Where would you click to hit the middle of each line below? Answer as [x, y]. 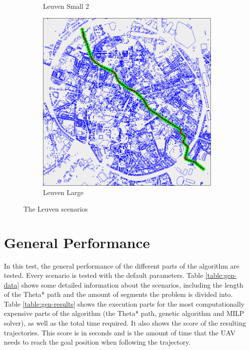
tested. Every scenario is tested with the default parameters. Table [104, 275]
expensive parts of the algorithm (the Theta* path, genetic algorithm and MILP [124, 313]
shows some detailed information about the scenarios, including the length [132, 284]
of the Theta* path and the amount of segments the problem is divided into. [118, 294]
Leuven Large [63, 192]
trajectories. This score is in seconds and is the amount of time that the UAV [120, 332]
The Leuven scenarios [56, 208]
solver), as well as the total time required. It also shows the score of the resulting [125, 323]
